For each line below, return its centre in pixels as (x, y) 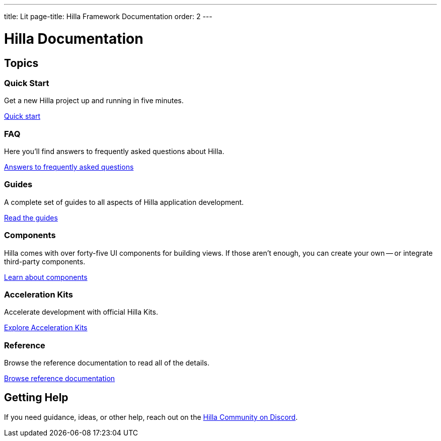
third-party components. (45, 261)
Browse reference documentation (60, 379)
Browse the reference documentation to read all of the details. (107, 363)
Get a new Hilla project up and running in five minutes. (94, 101)
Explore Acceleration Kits (46, 328)
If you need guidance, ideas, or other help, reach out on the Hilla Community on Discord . (151, 417)
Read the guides (31, 217)
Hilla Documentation (74, 39)
